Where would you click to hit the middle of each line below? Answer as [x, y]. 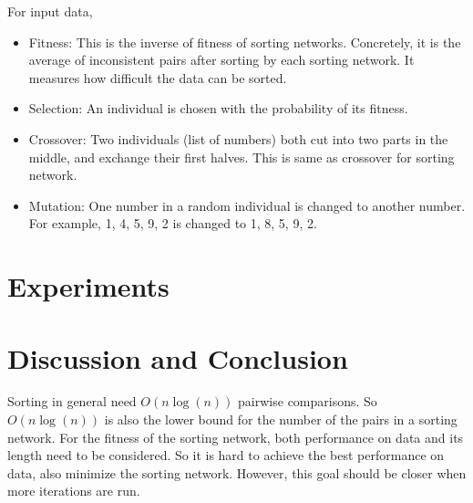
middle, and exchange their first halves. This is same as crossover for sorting [242, 157]
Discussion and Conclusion [178, 357]
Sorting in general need [72, 401]
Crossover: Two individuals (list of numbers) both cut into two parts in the [238, 138]
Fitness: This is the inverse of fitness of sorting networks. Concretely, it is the [245, 42]
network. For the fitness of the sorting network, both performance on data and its [236, 437]
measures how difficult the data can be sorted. [158, 77]
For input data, [50, 11]
